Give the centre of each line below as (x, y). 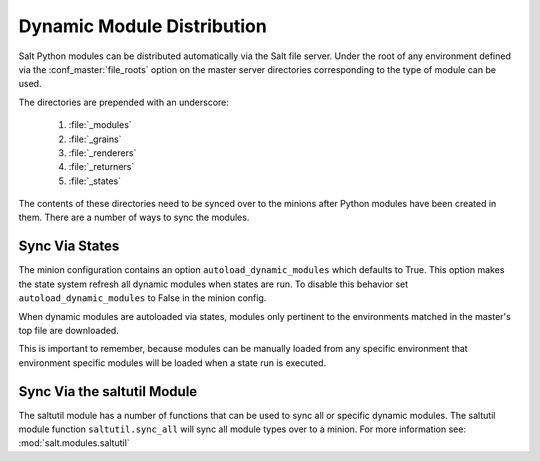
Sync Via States (69, 246)
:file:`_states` (95, 181)
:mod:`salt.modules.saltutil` (74, 443)
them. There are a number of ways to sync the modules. (134, 217)
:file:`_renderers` (102, 152)
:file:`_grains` (95, 139)
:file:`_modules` (100, 125)
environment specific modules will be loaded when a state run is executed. (172, 362)
